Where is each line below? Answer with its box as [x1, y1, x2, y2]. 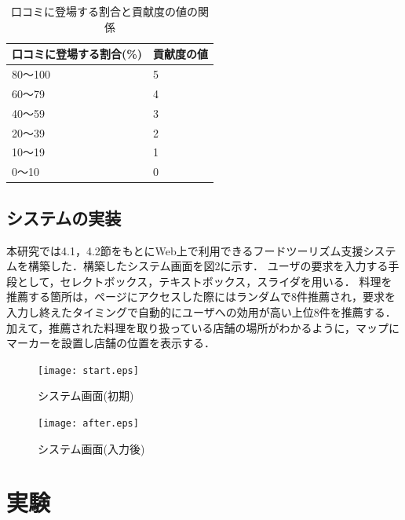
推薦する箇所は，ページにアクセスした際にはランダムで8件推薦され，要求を [6, 288, 396, 305]
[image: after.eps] [38, 417, 139, 429]
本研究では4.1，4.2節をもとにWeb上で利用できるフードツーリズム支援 [6, 242, 363, 258]
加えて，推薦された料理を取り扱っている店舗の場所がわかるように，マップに [6, 319, 400, 335]
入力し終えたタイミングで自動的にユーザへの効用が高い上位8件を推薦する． [6, 303, 396, 320]
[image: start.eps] [38, 364, 139, 376]
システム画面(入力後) [38, 440, 145, 456]
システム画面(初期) [38, 387, 134, 404]
